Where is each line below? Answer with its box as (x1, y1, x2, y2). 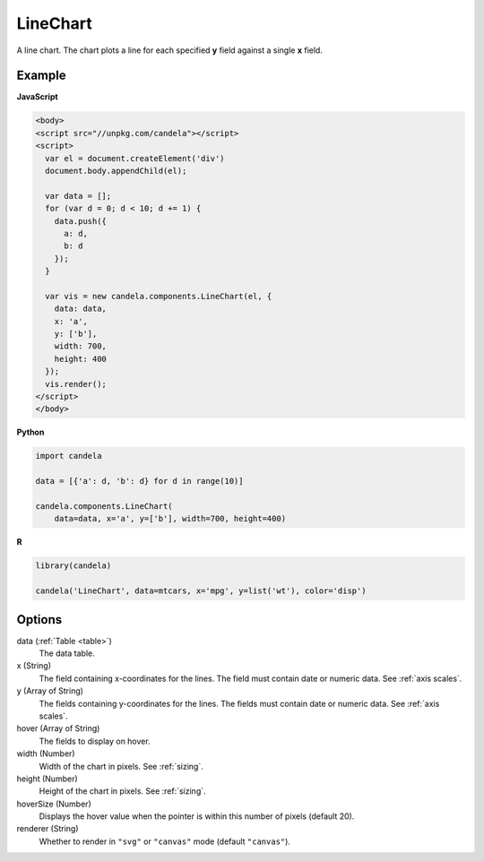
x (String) (16, 660, 52, 671)
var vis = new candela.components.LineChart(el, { (45, 291, 272, 301)
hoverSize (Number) (16, 798, 91, 809)
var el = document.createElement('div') (45, 153, 225, 163)
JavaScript (16, 91, 58, 102)
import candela (35, 451, 102, 461)
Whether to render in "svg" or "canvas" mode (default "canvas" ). (39, 836, 291, 847)
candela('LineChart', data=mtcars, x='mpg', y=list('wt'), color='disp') (35, 586, 367, 596)
